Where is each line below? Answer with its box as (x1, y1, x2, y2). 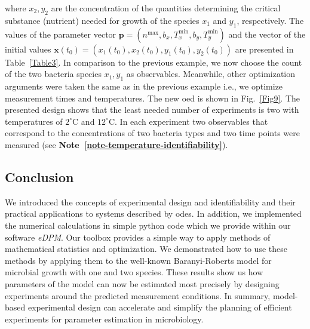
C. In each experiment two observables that (108, 115, 268, 127)
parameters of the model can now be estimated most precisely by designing (5, 277, 280, 290)
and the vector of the (228, 27, 306, 40)
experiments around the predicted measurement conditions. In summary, (5, 289, 271, 302)
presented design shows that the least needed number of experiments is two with (5, 103, 299, 116)
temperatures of (5, 115, 63, 127)
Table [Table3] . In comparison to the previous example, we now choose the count (5, 56, 302, 68)
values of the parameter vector (5, 27, 116, 40)
